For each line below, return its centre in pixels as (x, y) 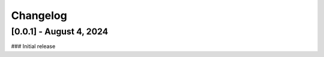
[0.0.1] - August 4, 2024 (60, 31)
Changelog (39, 15)
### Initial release (33, 46)
